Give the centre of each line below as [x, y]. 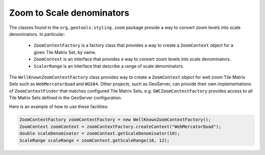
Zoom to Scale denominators [69, 13]
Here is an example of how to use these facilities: [59, 107]
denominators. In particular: [37, 34]
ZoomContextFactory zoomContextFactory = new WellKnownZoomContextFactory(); [115, 120]
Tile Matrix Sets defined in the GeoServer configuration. [66, 98]
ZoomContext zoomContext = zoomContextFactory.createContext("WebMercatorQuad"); [120, 127]
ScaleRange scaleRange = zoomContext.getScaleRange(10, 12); [94, 140]
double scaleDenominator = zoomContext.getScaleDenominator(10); [100, 133]
